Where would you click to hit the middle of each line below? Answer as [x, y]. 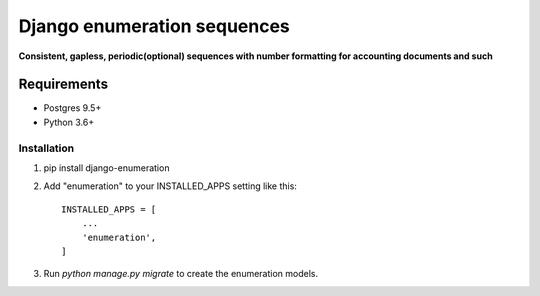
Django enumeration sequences [154, 26]
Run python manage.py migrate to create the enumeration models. [181, 274]
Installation [46, 148]
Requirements [63, 84]
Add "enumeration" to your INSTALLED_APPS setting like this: [170, 186]
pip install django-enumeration [106, 167]
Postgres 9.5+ [72, 108]
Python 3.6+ [69, 122]
